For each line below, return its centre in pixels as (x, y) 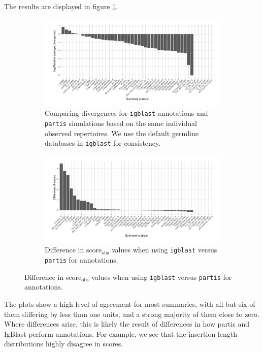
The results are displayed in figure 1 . (61, 6)
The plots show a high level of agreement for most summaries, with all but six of (130, 303)
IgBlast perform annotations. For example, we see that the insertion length (121, 333)
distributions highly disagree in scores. (64, 344)
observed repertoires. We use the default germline (122, 133)
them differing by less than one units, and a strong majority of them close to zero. (132, 314)
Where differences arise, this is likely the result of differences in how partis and (127, 324)
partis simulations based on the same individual (121, 123)
